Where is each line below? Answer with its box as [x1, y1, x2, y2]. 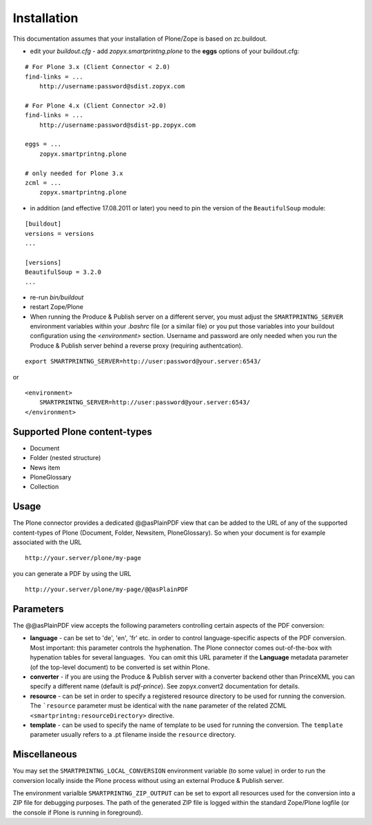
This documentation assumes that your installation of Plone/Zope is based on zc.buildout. [12, 34, 267, 43]
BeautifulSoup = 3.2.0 [25, 268, 102, 276]
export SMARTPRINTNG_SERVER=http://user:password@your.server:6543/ [25, 357, 261, 366]
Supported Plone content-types [12, 426, 152, 437]
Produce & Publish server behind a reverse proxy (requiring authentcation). [30, 341, 243, 350]
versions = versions [25, 230, 94, 237]
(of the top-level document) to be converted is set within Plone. [30, 663, 210, 671]
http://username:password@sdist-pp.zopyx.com [39, 121, 196, 129]
